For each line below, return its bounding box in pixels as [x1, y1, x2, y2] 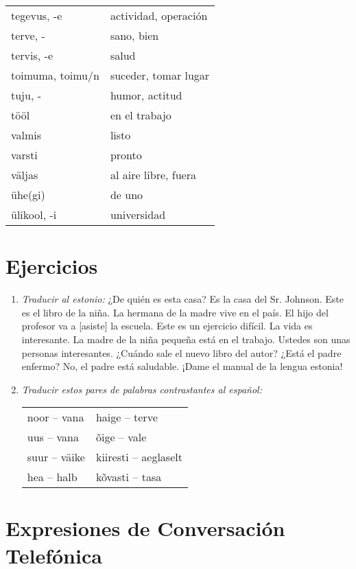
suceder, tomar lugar [110, 67, 210, 83]
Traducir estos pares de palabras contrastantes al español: [21, 382, 262, 396]
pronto [110, 147, 142, 163]
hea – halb [27, 469, 78, 485]
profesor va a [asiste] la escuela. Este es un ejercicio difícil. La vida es [21, 318, 313, 333]
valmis [11, 127, 42, 143]
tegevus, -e [11, 8, 62, 23]
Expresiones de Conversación [5, 514, 285, 542]
